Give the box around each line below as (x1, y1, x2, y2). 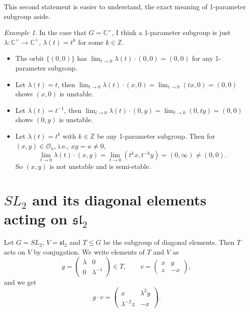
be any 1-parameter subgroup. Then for (97, 130, 215, 141)
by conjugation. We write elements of (34, 246, 145, 257)
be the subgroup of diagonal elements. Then (103, 237, 235, 247)
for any (192, 53, 213, 63)
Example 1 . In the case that (4, 27, 87, 37)
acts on (4, 246, 25, 257)
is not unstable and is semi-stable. (49, 161, 151, 171)
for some (78, 37, 104, 47)
